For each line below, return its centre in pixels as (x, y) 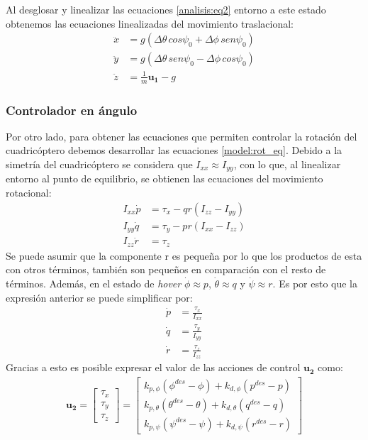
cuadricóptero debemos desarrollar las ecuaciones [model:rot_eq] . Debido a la (174, 150)
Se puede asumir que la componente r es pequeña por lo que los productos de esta (184, 255)
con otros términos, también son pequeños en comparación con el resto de (166, 269)
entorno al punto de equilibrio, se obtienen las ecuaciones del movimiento (165, 178)
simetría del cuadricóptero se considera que (99, 164)
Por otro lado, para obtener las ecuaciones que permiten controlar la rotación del (182, 136)
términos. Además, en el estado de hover (94, 284)
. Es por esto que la (315, 284)
